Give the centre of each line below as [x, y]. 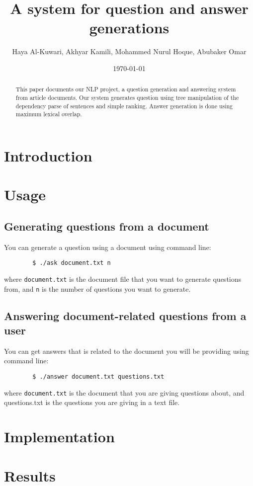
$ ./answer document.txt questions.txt [98, 377]
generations [129, 28]
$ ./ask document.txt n [72, 263]
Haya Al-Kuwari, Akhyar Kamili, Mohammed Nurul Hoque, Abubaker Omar [129, 51]
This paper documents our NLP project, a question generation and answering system [126, 89]
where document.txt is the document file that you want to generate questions [123, 279]
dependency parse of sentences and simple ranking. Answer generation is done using [124, 106]
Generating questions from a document [107, 226]
